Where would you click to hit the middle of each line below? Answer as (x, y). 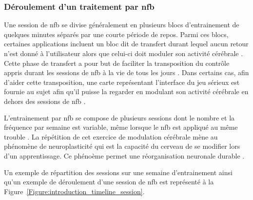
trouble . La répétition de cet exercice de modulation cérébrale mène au (111, 136)
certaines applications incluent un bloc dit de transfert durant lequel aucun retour (126, 44)
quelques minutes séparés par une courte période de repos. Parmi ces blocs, (116, 34)
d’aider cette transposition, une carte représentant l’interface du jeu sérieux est (122, 82)
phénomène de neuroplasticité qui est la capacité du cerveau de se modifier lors (122, 146)
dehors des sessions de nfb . (45, 101)
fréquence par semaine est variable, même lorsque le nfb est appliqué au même (121, 127)
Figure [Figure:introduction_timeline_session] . (74, 191)
